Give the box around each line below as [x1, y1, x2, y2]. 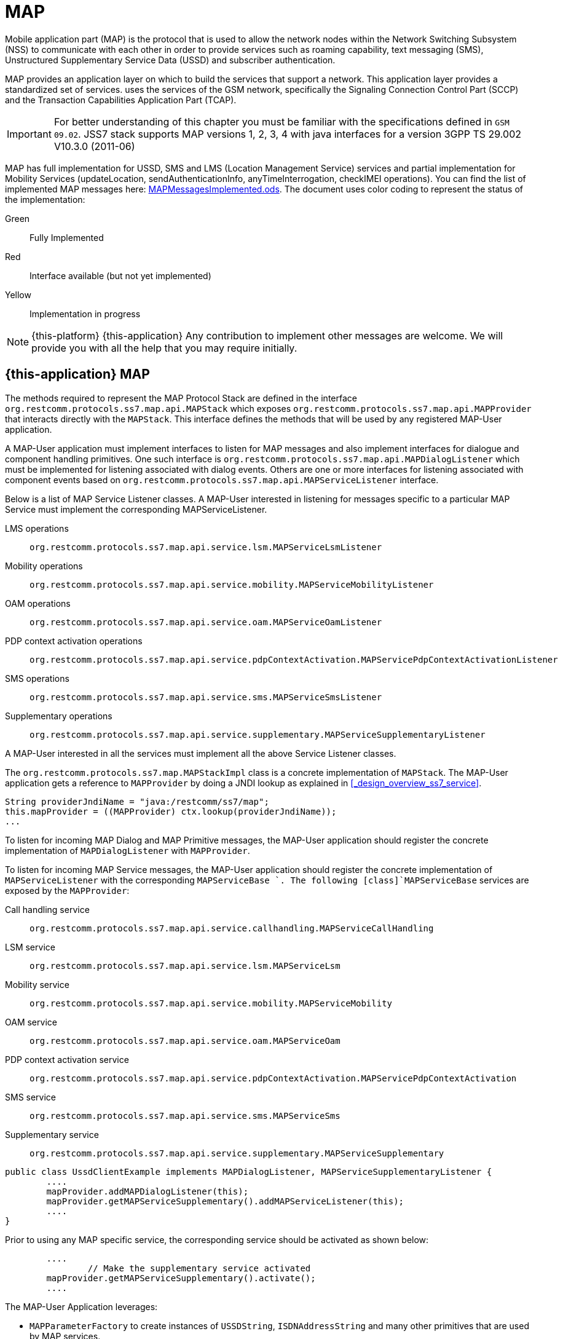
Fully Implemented [30, 232, 104, 243]
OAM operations [5, 598, 71, 609]
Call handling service [5, 904, 90, 915]
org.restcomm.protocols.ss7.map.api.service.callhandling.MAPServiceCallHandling [30, 923, 434, 933]
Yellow [5, 289, 31, 300]
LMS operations [5, 523, 69, 534]
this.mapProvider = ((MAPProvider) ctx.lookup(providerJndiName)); [5, 806, 337, 816]
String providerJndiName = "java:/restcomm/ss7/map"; [5, 796, 269, 807]
